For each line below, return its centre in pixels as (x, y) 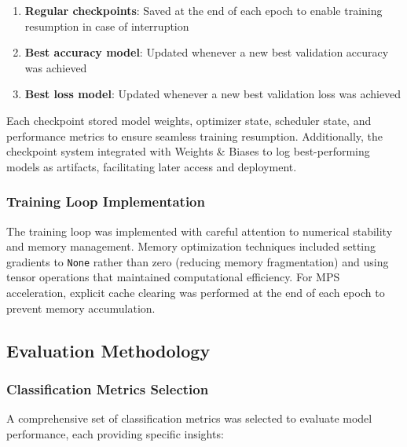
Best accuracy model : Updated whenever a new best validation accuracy (207, 52)
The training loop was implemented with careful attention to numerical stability (200, 231)
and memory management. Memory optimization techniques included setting (191, 246)
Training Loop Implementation (106, 202)
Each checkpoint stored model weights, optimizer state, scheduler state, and (189, 120)
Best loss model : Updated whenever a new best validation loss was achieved (213, 94)
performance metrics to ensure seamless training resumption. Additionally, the (195, 136)
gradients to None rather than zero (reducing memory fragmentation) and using (198, 261)
